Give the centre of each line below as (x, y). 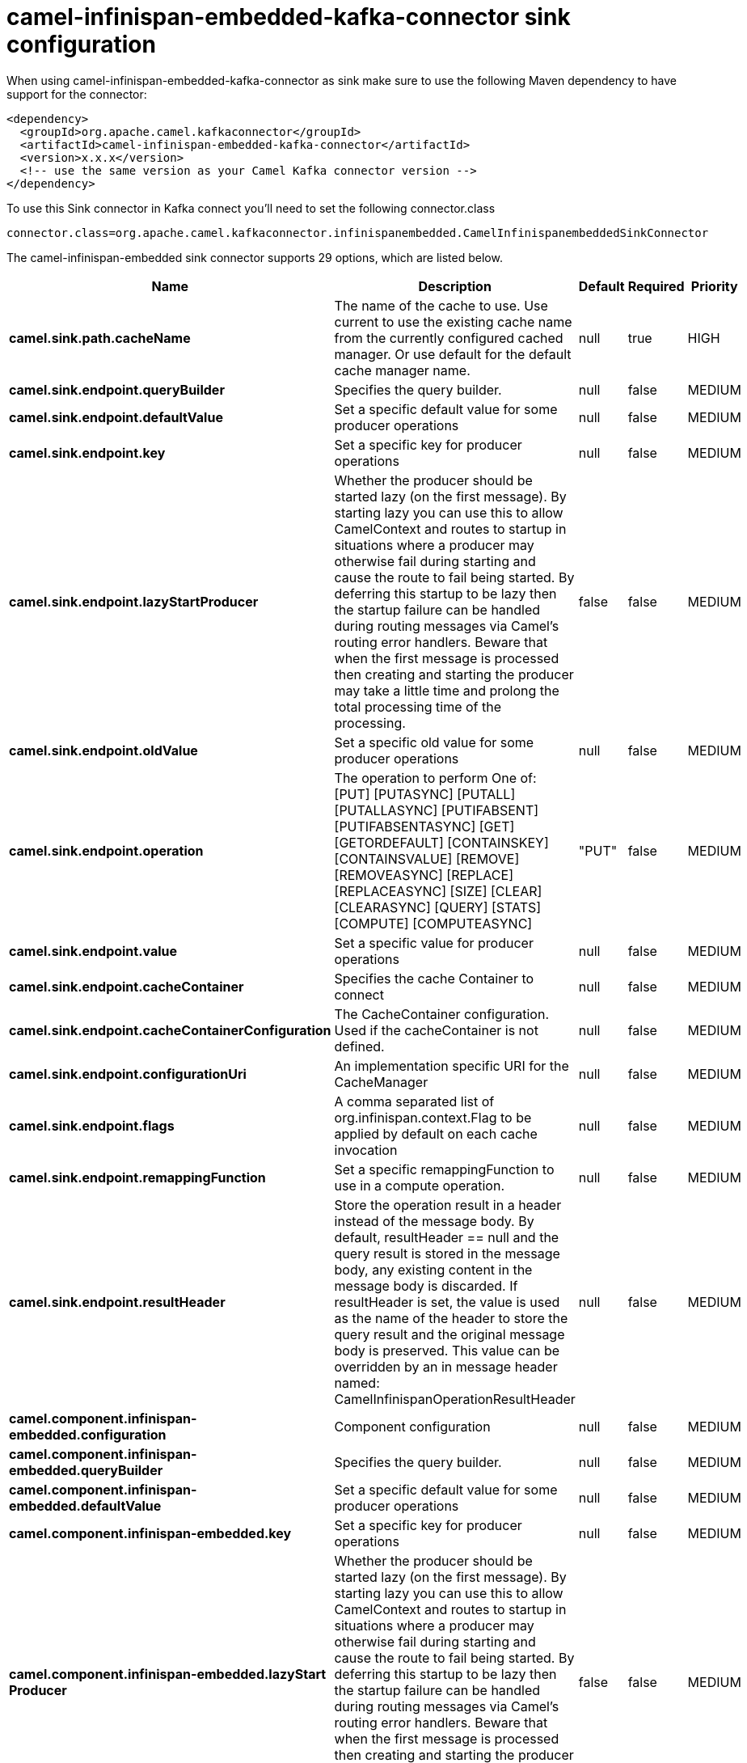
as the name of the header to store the (451, 1318)
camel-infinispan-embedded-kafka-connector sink (289, 17)
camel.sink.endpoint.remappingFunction (137, 1177)
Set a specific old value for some (434, 742)
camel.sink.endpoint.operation (106, 850)
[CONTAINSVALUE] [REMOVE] (427, 858)
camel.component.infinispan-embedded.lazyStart (168, 1674)
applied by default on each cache (436, 1133)
